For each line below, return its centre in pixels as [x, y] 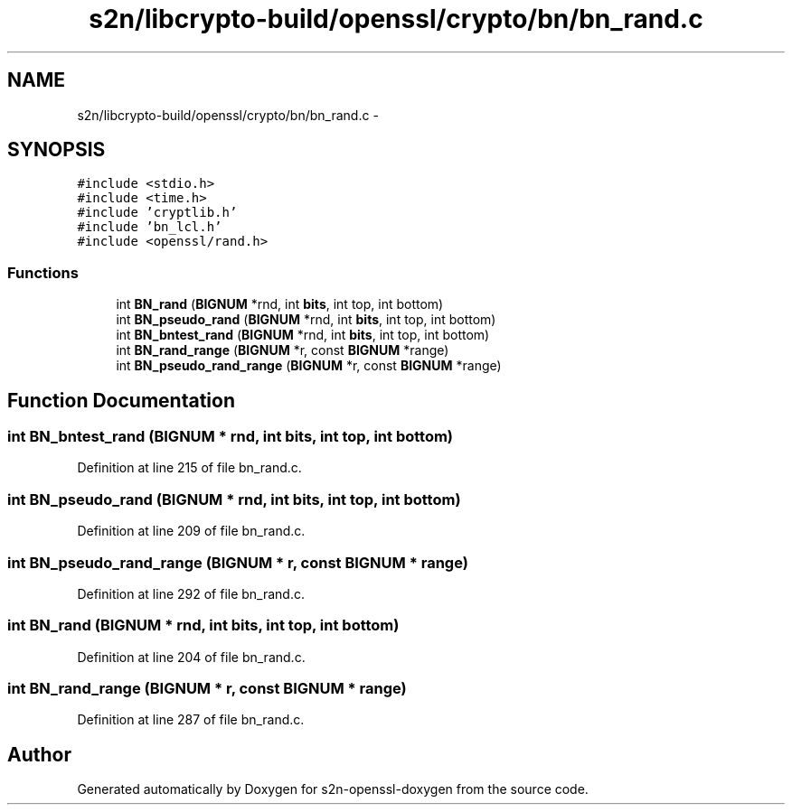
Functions [43, 272]
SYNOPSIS [57, 150]
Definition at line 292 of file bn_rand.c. [191, 593]
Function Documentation [121, 400]
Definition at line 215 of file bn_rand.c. [189, 468]
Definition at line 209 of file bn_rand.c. [191, 531]
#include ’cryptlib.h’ [157, 213]
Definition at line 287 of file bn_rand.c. [191, 720]
